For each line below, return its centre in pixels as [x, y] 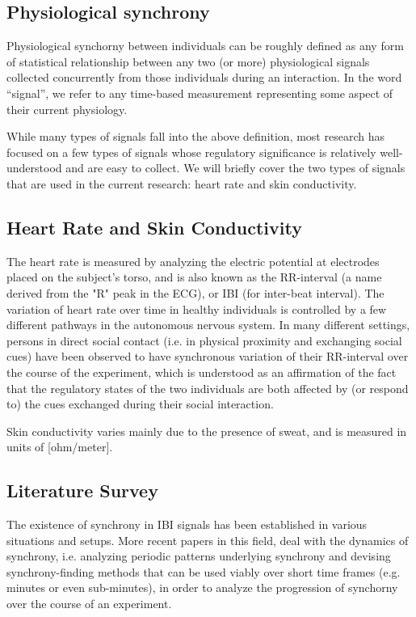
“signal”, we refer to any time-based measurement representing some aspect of [200, 93]
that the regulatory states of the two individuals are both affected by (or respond [208, 388]
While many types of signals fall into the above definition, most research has [195, 136]
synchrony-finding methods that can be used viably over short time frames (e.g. [204, 571]
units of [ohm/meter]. [60, 447]
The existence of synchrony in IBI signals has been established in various [187, 524]
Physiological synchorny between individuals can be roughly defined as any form [205, 46]
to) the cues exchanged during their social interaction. [140, 404]
